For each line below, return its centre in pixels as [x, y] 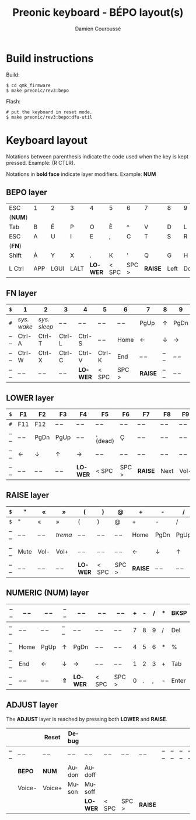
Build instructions [50, 58]
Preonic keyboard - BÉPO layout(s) [98, 13]
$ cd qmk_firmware [28, 85]
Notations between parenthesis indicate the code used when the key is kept [97, 156]
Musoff [90, 788]
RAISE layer [28, 495]
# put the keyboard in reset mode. [49, 112]
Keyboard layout [47, 140]
